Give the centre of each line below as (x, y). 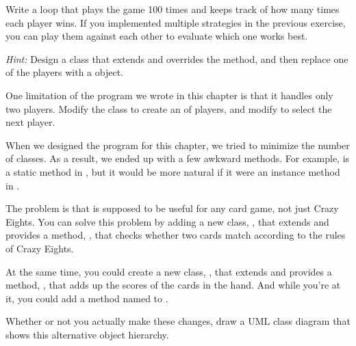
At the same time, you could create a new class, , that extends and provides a (169, 271)
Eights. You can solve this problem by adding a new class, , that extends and (167, 221)
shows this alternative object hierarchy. (87, 334)
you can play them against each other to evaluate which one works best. (157, 36)
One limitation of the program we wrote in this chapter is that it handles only (169, 95)
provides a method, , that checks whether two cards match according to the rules (176, 235)
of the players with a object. (65, 72)
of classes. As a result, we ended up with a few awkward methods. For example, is (178, 158)
